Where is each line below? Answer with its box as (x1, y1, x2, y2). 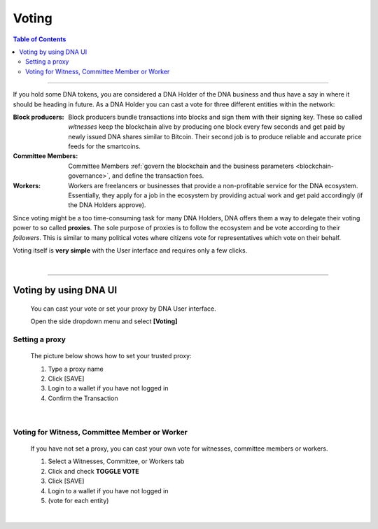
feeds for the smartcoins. (68, 142, 141, 150)
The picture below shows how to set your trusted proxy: (30, 352, 192, 360)
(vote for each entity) (48, 496, 109, 505)
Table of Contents (13, 35, 66, 43)
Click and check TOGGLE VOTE (48, 467, 139, 475)
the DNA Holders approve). (68, 201, 146, 209)
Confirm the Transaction (48, 394, 118, 402)
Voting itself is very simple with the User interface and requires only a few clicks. (13, 246, 248, 255)
